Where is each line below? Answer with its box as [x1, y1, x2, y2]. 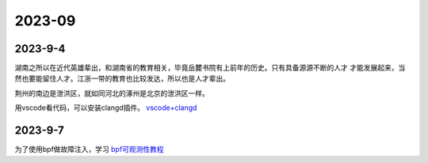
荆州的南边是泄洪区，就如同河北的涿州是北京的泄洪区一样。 [14, 88, 209, 98]
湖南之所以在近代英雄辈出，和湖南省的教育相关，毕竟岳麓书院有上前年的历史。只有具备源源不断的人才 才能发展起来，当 [14, 63, 406, 73]
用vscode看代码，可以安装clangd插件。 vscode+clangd [14, 103, 197, 112]
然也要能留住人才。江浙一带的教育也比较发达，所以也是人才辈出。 [14, 74, 230, 83]
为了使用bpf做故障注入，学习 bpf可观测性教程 [14, 145, 164, 154]
